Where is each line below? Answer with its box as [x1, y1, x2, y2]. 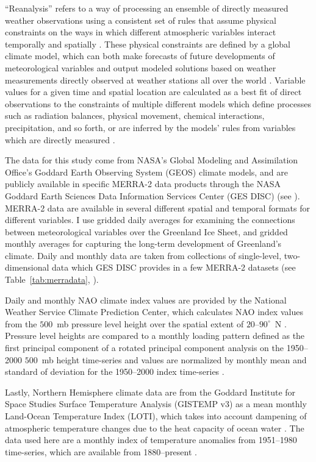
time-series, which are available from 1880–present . [5, 445, 197, 458]
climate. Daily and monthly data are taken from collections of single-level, [5, 249, 282, 261]
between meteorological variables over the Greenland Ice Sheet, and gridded [5, 225, 288, 238]
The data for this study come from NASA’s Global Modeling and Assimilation [5, 154, 298, 166]
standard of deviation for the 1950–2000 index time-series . [5, 365, 224, 378]
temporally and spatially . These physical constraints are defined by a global [5, 37, 290, 50]
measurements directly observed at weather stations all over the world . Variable [5, 73, 306, 86]
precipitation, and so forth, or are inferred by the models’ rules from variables [5, 121, 296, 133]
